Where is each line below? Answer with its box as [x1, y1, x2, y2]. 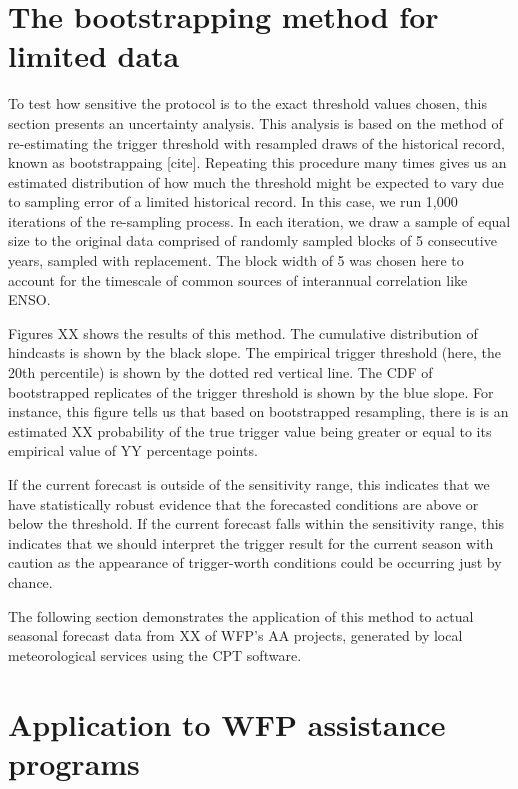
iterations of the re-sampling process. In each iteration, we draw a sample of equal [8, 210, 511, 231]
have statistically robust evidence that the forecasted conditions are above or [8, 493, 479, 514]
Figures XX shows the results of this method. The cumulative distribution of [8, 322, 478, 343]
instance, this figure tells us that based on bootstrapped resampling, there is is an [8, 401, 509, 422]
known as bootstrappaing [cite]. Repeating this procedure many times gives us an [8, 152, 507, 173]
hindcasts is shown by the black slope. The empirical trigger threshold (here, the [8, 342, 501, 363]
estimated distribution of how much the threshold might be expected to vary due [8, 171, 504, 192]
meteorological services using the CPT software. [8, 644, 302, 665]
